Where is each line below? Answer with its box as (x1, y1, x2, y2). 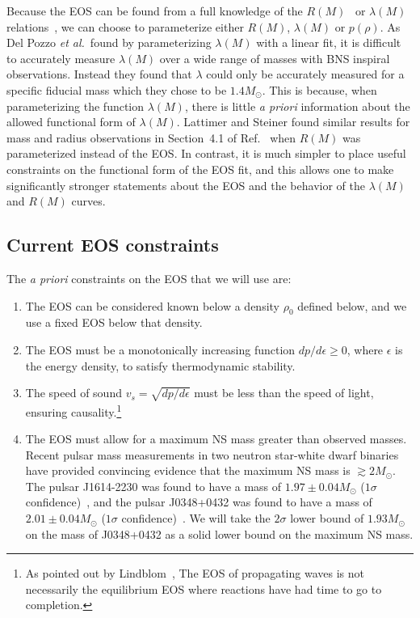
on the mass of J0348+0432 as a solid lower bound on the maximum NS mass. (25, 525, 414, 542)
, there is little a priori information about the (184, 97, 410, 114)
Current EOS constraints (6, 232, 219, 257)
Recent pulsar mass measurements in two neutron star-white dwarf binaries (25, 446, 399, 463)
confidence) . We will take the (121, 510, 271, 527)
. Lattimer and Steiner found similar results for (176, 113, 410, 130)
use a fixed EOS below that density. (25, 314, 203, 331)
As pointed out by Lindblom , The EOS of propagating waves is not (25, 565, 364, 582)
